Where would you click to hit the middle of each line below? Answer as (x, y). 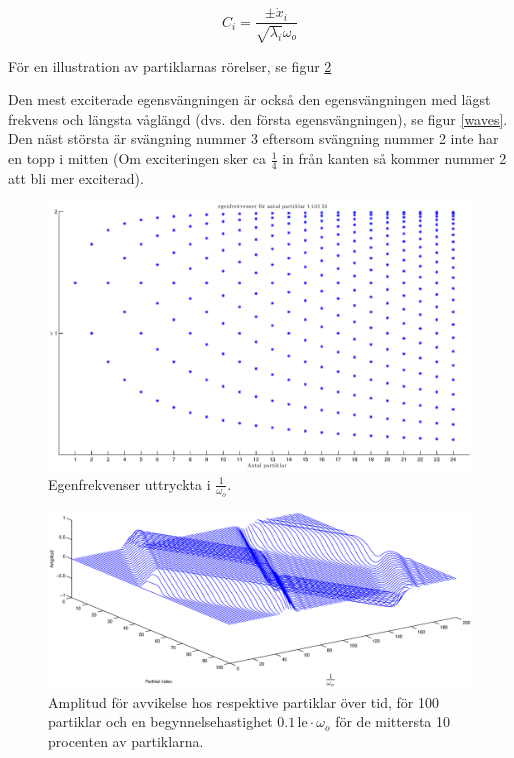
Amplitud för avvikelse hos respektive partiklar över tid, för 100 (243, 701)
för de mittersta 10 (393, 721)
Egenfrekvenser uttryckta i (129, 483)
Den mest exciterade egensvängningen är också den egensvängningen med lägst (249, 99)
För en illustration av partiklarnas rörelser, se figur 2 (170, 65)
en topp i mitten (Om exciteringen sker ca (137, 158)
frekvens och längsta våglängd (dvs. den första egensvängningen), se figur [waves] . (258, 118)
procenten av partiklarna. (126, 740)
